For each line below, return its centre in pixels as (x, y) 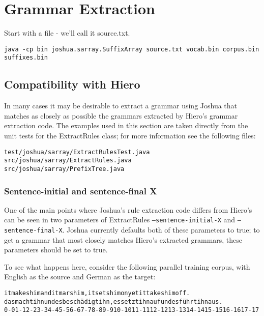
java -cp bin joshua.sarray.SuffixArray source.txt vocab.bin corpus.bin (132, 49)
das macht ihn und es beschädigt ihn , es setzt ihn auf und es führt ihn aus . (113, 301)
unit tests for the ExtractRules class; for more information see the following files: (130, 136)
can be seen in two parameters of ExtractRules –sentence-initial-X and (120, 220)
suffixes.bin (26, 58)
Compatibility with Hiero (72, 84)
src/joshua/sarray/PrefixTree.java (64, 169)
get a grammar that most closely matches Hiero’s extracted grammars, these (123, 239)
